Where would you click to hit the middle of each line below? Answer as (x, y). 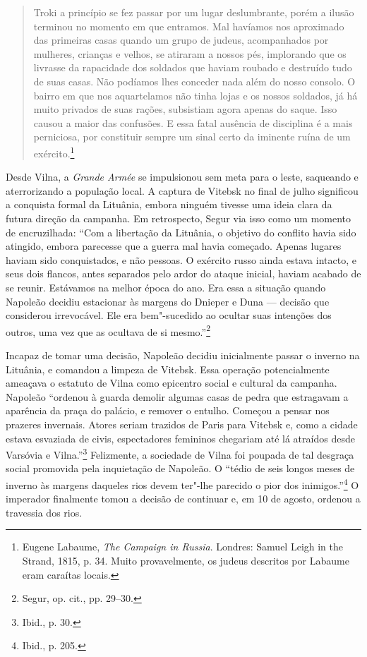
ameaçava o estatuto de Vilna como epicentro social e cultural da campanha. (172, 383)
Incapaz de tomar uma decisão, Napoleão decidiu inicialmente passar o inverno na (183, 355)
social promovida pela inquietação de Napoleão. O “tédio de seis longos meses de (180, 468)
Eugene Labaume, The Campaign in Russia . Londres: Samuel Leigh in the (183, 547)
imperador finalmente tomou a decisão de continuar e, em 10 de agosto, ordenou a (183, 499)
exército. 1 (54, 152)
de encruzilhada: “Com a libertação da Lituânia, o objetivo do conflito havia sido (181, 232)
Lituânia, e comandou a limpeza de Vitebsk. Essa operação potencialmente (168, 369)
